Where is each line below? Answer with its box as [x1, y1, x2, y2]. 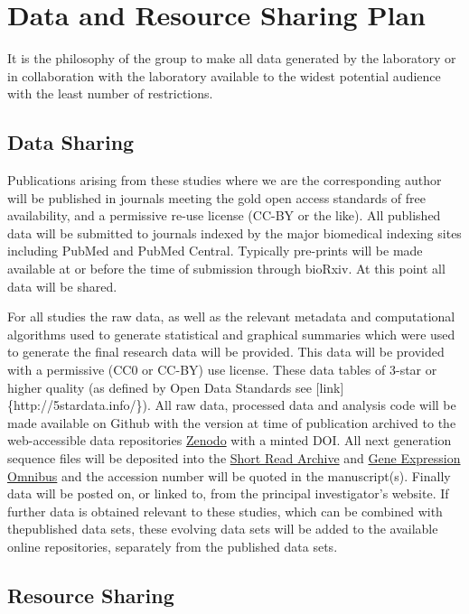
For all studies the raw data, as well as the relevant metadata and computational [7, 307, 455, 326]
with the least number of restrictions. [7, 84, 213, 103]
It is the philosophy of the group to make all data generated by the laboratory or [7, 49, 456, 68]
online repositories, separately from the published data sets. [7, 536, 338, 555]
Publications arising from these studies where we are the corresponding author [7, 171, 442, 190]
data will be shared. [7, 276, 117, 295]
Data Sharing [7, 128, 135, 156]
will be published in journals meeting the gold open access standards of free [7, 188, 426, 207]
